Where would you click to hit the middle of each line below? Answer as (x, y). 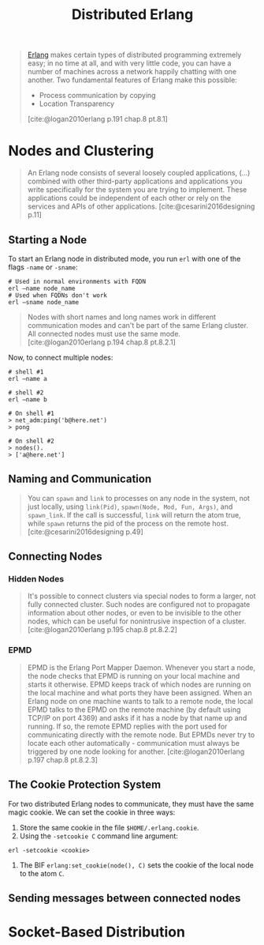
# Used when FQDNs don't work (58, 295)
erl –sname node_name (44, 302)
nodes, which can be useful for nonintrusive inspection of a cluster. (137, 621)
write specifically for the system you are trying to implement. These (137, 190)
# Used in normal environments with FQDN (77, 281)
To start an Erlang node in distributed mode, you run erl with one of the (125, 258)
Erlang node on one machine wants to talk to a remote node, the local (140, 701)
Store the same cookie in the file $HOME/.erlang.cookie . (109, 827)
